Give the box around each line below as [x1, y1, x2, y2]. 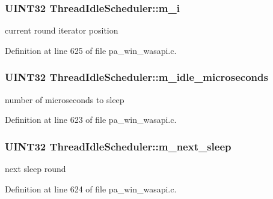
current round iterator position [5, 24, 118, 37]
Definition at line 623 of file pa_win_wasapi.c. [5, 113, 177, 126]
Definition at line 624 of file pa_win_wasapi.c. [5, 182, 177, 195]
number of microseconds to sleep [5, 93, 124, 105]
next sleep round [5, 162, 66, 175]
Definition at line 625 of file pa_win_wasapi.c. [5, 44, 177, 56]
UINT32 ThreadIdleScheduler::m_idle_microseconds [5, 70, 268, 85]
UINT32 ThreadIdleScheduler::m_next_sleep [5, 138, 232, 153]
